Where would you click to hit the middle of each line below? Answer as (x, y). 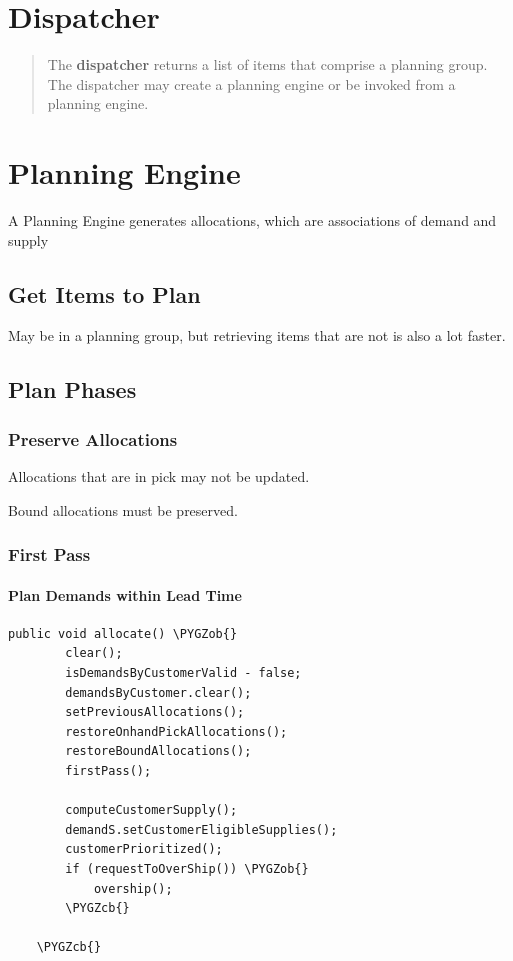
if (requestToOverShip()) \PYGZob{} (187, 868)
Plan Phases (72, 389)
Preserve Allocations (93, 438)
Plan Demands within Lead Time (125, 594)
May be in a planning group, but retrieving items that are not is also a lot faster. (257, 335)
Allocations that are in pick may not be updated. (159, 476)
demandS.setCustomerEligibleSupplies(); (201, 829)
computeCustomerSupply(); (151, 810)
